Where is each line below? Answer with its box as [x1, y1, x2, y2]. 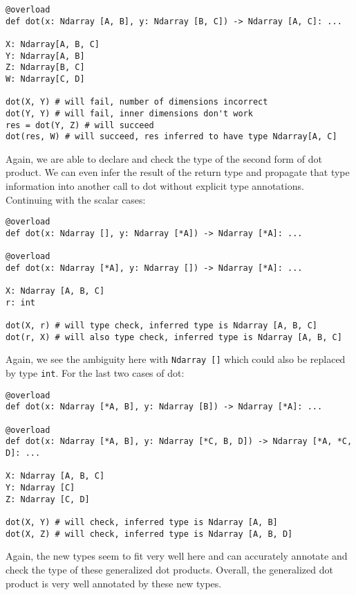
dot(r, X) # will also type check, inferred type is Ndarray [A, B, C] [6, 332, 342, 342]
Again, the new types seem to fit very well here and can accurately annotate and [6, 549, 348, 563]
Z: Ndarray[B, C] [6, 62, 85, 73]
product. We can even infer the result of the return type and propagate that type [6, 165, 350, 179]
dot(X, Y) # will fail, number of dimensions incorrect [6, 97, 268, 107]
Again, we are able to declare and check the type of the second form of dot [6, 151, 322, 166]
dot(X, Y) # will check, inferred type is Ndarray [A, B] [6, 517, 278, 527]
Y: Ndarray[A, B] [6, 51, 85, 61]
